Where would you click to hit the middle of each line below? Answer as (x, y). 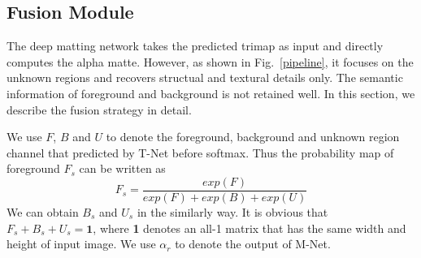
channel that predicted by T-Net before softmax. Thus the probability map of (200, 152)
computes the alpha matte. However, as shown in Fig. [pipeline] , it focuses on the (210, 61)
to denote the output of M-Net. (253, 244)
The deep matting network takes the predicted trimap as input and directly (195, 46)
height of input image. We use (81, 244)
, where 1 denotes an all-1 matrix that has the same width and (250, 228)
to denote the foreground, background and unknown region (253, 137)
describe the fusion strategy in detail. (99, 109)
